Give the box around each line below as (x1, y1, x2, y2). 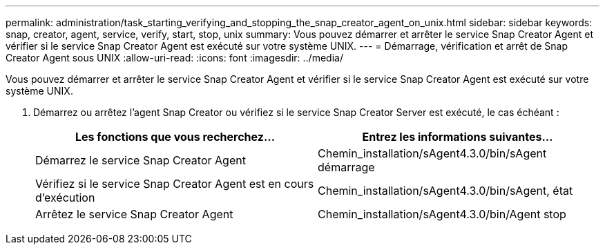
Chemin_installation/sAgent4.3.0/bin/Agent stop (318, 207, 566, 221)
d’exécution (35, 191, 95, 204)
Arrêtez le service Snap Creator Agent (35, 207, 233, 221)
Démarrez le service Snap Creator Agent (35, 153, 246, 167)
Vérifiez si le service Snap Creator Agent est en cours (35, 177, 314, 191)
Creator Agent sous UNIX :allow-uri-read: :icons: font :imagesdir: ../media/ (6, 52, 343, 64)
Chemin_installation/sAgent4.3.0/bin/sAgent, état (318, 184, 573, 198)
